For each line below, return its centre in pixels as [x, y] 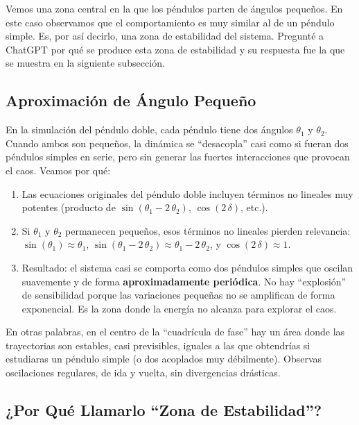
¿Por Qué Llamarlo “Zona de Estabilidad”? [164, 410]
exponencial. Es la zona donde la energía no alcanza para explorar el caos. [179, 308]
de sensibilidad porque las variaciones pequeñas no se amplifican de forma [178, 295]
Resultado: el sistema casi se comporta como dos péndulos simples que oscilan [187, 267]
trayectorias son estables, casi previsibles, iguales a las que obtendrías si [158, 345]
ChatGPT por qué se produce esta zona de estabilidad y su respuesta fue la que [175, 49]
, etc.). [254, 207]
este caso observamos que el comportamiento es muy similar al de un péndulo [170, 22]
